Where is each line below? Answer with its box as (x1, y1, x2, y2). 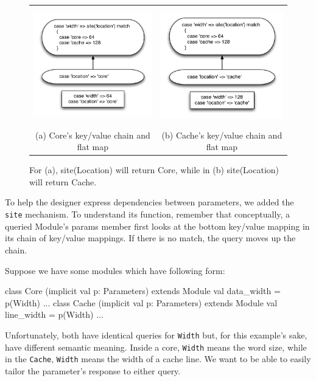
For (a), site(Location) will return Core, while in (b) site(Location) (29, 163, 279, 176)
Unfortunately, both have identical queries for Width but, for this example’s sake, (5, 328, 307, 341)
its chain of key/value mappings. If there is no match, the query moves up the (5, 232, 296, 244)
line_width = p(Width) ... (5, 308, 104, 321)
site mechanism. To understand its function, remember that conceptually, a (5, 208, 290, 221)
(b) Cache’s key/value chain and (161, 128, 283, 141)
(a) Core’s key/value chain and (35, 128, 150, 141)
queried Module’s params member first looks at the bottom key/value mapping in (5, 219, 310, 232)
